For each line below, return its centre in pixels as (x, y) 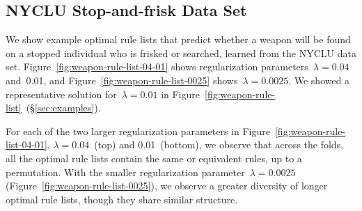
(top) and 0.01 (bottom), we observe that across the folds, (219, 144)
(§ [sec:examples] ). (63, 108)
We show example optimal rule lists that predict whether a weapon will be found (178, 39)
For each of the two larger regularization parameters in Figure (138, 131)
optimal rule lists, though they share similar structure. (122, 199)
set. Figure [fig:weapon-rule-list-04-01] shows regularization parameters (157, 67)
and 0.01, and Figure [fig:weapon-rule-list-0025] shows (122, 80)
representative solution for (61, 94)
